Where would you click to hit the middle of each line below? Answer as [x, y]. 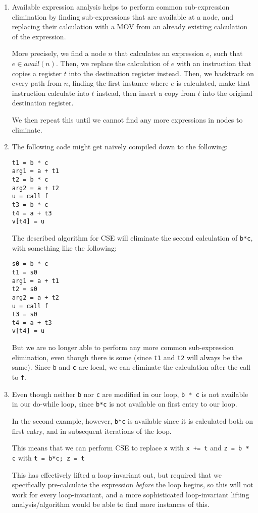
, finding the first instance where [118, 83]
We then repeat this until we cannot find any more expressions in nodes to [127, 119]
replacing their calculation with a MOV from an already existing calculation [130, 26]
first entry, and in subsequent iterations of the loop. [92, 431]
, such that [226, 53]
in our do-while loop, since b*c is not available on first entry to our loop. [124, 404]
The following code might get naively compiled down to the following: [120, 147]
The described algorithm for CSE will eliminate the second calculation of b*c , [132, 237]
